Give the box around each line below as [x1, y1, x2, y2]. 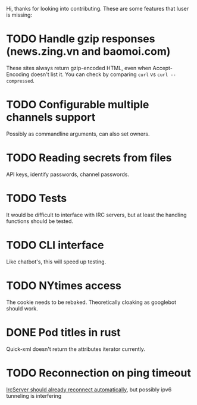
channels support [6, 111, 96, 124]
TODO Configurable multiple [6, 98, 149, 112]
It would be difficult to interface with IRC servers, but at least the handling [6, 211, 187, 218]
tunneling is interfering [6, 392, 62, 399]
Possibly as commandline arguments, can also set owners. [6, 130, 150, 137]
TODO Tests [6, 191, 67, 205]
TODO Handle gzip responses [6, 32, 155, 46]
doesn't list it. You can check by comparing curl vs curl [30, 71, 168, 78]
